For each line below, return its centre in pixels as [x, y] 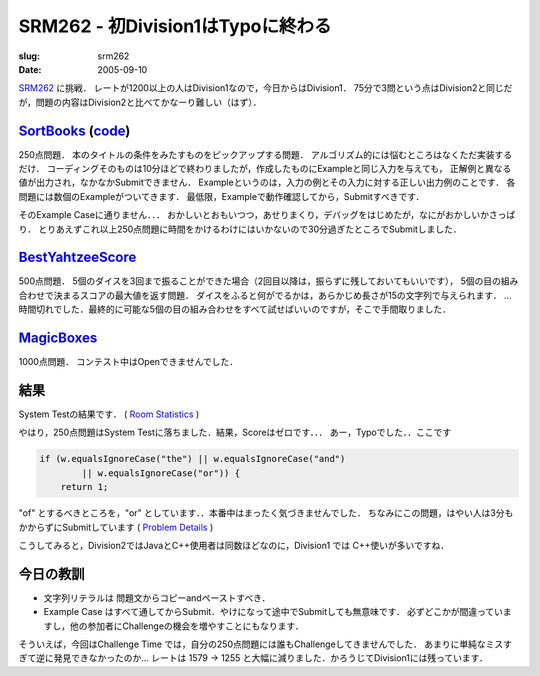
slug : [29, 56]
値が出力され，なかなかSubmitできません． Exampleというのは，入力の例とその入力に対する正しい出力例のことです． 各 [267, 182]
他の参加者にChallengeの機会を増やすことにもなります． [186, 626]
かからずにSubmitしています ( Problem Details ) [116, 527]
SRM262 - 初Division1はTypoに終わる [175, 26]
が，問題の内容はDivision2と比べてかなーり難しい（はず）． [140, 102]
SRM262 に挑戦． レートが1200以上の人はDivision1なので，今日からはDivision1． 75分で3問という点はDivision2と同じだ [265, 88]
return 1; [84, 487]
